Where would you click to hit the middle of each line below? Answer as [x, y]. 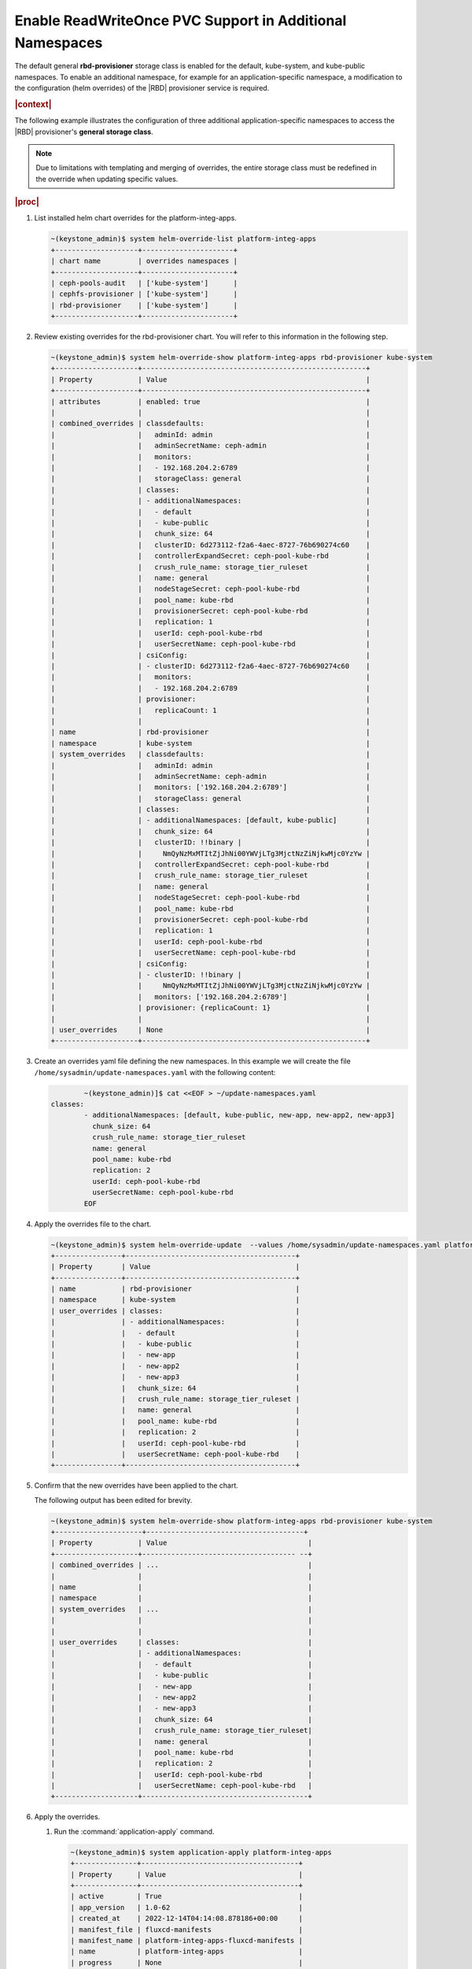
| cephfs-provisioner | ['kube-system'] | [144, 294]
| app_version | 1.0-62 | [186, 1907]
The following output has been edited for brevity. [113, 1500]
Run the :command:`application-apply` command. [134, 1831]
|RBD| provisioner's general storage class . [84, 132]
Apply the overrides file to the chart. [93, 1224]
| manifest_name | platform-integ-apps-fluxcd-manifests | [186, 1940]
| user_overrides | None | [210, 1029]
